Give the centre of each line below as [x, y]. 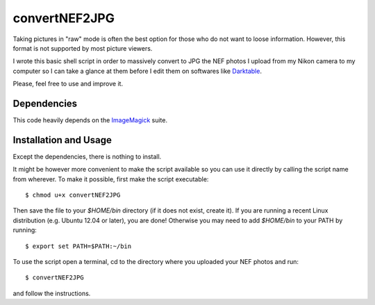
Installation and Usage [62, 140]
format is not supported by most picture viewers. [83, 48]
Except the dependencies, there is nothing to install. [87, 156]
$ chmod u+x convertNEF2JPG [73, 195]
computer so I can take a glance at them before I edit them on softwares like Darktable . [137, 71]
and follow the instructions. [52, 293]
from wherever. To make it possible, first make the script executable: [111, 179]
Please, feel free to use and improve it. [68, 84]
